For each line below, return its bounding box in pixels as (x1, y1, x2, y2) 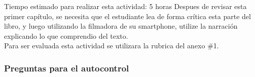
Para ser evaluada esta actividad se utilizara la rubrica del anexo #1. (4, 40, 219, 51)
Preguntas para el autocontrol (4, 61, 129, 74)
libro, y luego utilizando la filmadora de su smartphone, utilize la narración (4, 21, 238, 31)
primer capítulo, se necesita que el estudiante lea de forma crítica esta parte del (4, 11, 251, 21)
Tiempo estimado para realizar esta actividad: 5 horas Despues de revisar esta (4, 1, 247, 11)
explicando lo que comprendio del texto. (4, 30, 128, 41)
